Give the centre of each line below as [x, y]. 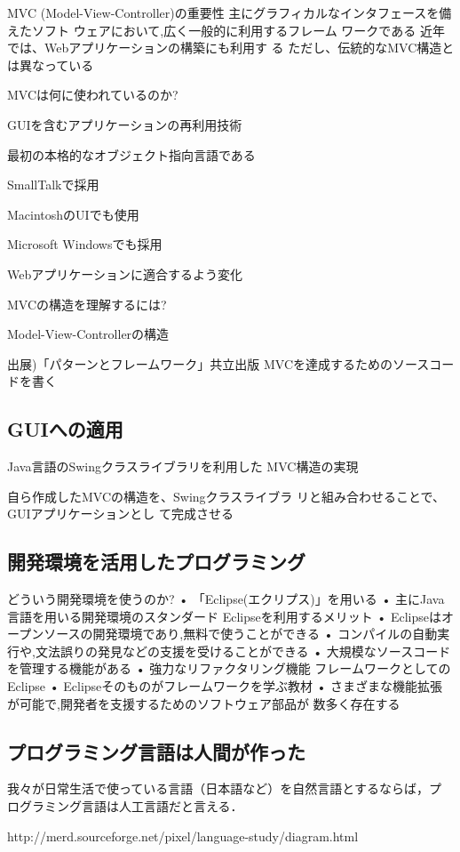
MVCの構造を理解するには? [87, 304]
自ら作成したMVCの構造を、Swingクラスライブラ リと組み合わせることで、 [226, 496]
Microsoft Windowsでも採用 [85, 244]
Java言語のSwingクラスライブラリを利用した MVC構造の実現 [183, 466]
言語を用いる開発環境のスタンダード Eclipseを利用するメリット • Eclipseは [224, 616]
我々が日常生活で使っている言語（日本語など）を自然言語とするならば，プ [224, 788]
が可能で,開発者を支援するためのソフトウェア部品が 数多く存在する [204, 703]
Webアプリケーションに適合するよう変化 [125, 273]
